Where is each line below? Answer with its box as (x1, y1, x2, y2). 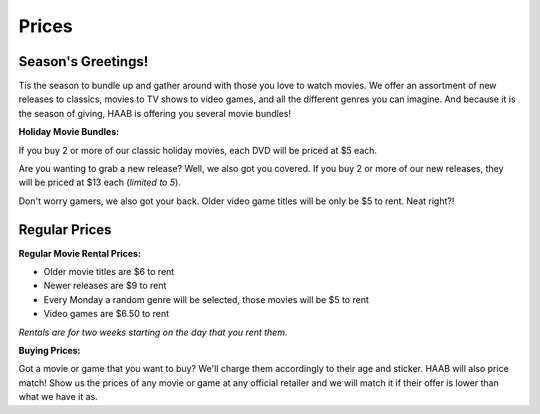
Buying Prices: (18, 345, 81, 357)
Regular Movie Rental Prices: (18, 247, 142, 259)
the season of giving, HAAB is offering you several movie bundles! (18, 107, 292, 119)
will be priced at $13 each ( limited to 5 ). (18, 176, 182, 189)
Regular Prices (18, 221, 112, 238)
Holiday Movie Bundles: (18, 126, 120, 138)
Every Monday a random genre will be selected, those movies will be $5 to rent (43, 293, 369, 305)
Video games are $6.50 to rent (43, 308, 170, 320)
